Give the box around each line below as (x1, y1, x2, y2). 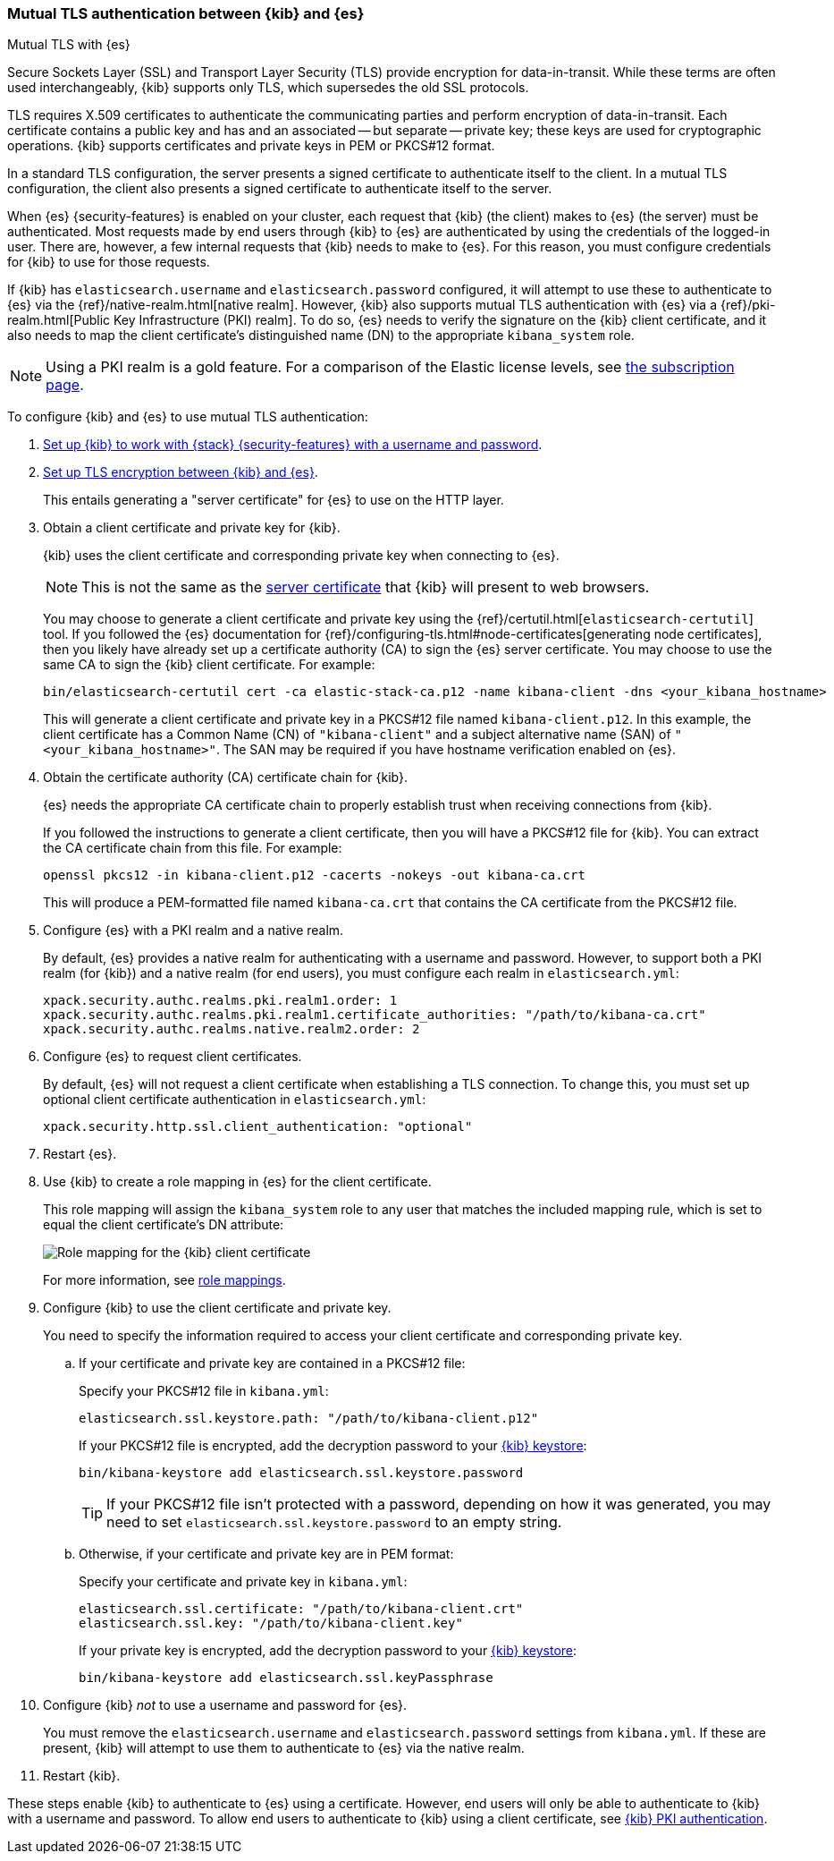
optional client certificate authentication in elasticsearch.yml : (43, 1092, 426, 1108)
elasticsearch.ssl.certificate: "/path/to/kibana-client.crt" (79, 1602, 524, 1617)
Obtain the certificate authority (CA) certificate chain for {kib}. (43, 769, 408, 786)
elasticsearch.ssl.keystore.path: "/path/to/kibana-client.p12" (79, 1411, 539, 1426)
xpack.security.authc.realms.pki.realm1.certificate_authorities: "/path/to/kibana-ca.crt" (43, 1007, 706, 1023)
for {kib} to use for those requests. (7, 254, 210, 270)
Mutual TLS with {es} (7, 37, 131, 53)
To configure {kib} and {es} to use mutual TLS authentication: (7, 409, 368, 425)
